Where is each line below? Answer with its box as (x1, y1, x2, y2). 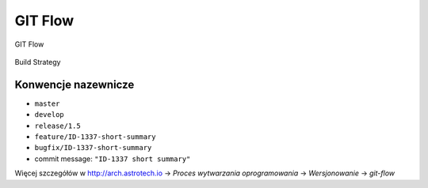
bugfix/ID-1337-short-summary (34, 143, 152, 152)
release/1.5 (34, 121, 81, 130)
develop (34, 111, 65, 119)
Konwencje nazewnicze (14, 77, 135, 91)
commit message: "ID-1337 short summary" (34, 154, 191, 164)
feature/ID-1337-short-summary (34, 133, 156, 141)
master (34, 99, 60, 108)
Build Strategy (14, 57, 61, 66)
